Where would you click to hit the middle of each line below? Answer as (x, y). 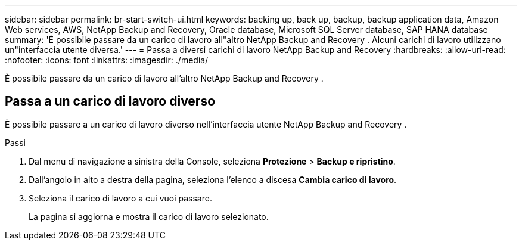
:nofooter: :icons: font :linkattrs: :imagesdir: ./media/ (107, 60)
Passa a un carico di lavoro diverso (110, 101)
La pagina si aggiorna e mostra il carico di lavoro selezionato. (149, 216)
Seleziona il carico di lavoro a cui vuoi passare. (120, 198)
